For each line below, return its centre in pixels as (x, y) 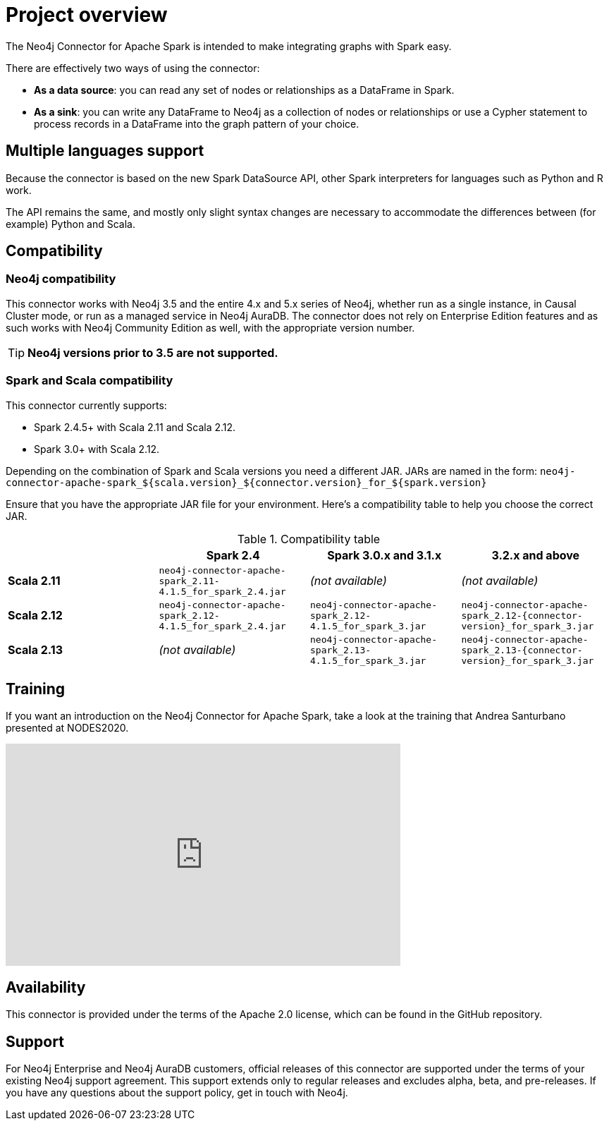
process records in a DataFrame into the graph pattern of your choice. (197, 123)
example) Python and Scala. (71, 224)
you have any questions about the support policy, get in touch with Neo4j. (177, 1093)
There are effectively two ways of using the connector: (133, 68)
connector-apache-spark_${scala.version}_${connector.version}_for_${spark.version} (246, 482)
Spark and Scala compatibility (90, 381)
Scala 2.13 (35, 650)
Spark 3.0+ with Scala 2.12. (97, 449)
